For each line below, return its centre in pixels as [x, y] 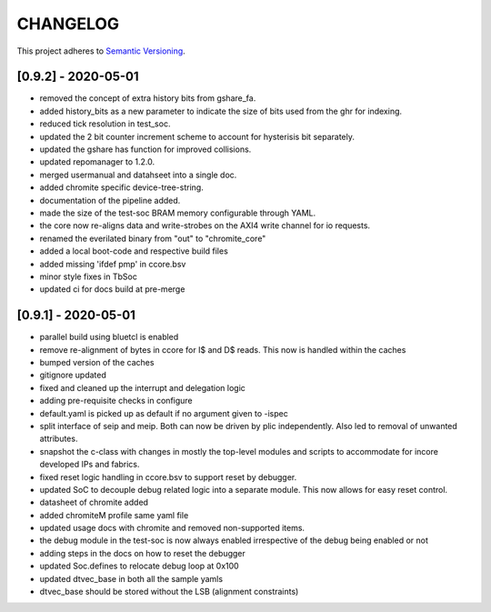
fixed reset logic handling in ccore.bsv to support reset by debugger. [168, 477]
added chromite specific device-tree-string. [121, 187]
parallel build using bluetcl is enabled [109, 337]
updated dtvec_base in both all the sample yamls [131, 578]
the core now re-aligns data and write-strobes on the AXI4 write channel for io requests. [205, 226]
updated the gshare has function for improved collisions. [145, 149]
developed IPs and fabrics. [90, 465]
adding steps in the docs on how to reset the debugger [142, 553]
